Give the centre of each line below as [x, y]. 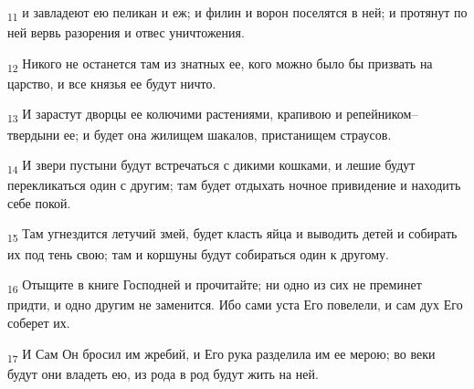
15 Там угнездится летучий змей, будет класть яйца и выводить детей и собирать [232, 235]
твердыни [34, 134]
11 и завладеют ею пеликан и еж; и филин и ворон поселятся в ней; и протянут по [237, 13]
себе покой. [39, 202]
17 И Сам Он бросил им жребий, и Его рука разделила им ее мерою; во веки [221, 354]
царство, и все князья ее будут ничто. [112, 83]
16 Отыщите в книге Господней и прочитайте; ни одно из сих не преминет [215, 285]
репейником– [382, 114]
